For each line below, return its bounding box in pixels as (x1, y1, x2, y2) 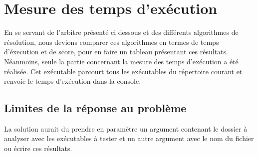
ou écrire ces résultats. (4, 143, 72, 154)
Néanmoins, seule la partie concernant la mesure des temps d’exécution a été (4, 56, 239, 66)
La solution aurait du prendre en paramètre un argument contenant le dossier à (4, 123, 248, 134)
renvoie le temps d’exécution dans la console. (4, 76, 141, 86)
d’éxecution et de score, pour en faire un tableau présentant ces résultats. (4, 46, 228, 57)
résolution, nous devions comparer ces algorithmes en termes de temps (4, 36, 219, 47)
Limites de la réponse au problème (4, 100, 187, 116)
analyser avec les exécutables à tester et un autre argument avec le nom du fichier (4, 133, 254, 144)
